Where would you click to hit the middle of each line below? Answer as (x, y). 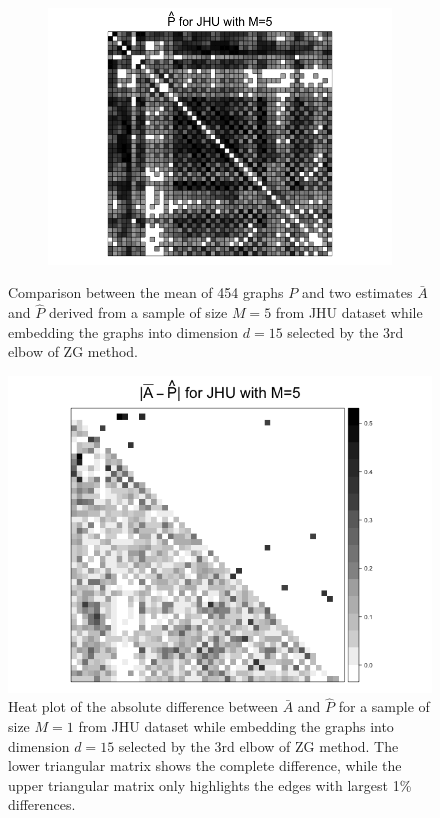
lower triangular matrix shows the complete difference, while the (205, 765)
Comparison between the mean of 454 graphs (146, 292)
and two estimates (357, 292)
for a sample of (384, 706)
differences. (42, 804)
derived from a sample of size (138, 312)
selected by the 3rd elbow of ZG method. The (258, 745)
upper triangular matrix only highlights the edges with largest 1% (210, 784)
